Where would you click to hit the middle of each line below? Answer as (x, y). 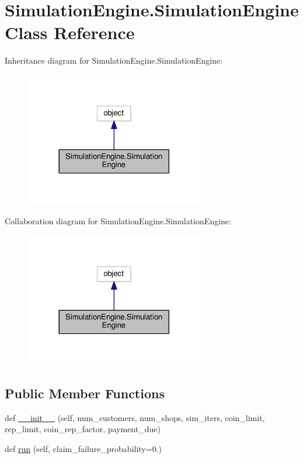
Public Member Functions (85, 393)
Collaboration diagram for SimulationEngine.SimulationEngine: (118, 220)
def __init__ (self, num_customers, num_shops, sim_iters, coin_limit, (135, 417)
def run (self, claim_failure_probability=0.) (83, 448)
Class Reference (70, 32)
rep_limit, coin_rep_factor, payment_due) (83, 429)
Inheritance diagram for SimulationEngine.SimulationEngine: (114, 60)
